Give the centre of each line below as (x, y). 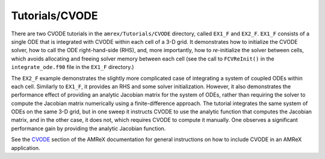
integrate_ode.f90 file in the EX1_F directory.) (73, 67)
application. (26, 148)
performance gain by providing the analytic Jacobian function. (88, 128)
